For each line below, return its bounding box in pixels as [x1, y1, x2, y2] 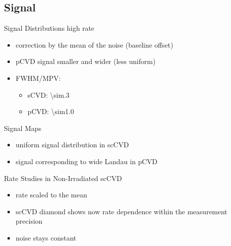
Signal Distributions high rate [4, 23, 95, 33]
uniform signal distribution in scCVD [15, 139, 129, 150]
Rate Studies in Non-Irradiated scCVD [4, 173, 122, 183]
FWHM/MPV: [15, 72, 61, 83]
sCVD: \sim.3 [27, 89, 69, 100]
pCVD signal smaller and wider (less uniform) [15, 56, 156, 66]
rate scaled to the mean [15, 189, 87, 200]
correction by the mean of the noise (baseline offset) [15, 39, 173, 50]
